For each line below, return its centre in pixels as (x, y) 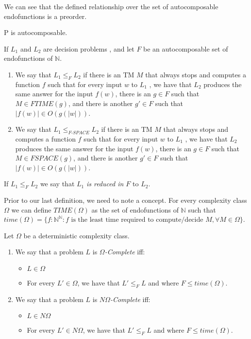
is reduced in (105, 184)
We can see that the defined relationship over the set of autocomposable (111, 6)
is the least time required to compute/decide (137, 220)
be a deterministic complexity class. (76, 235)
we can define (31, 209)
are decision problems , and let (89, 48)
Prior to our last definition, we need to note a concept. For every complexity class (125, 200)
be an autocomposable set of (186, 48)
